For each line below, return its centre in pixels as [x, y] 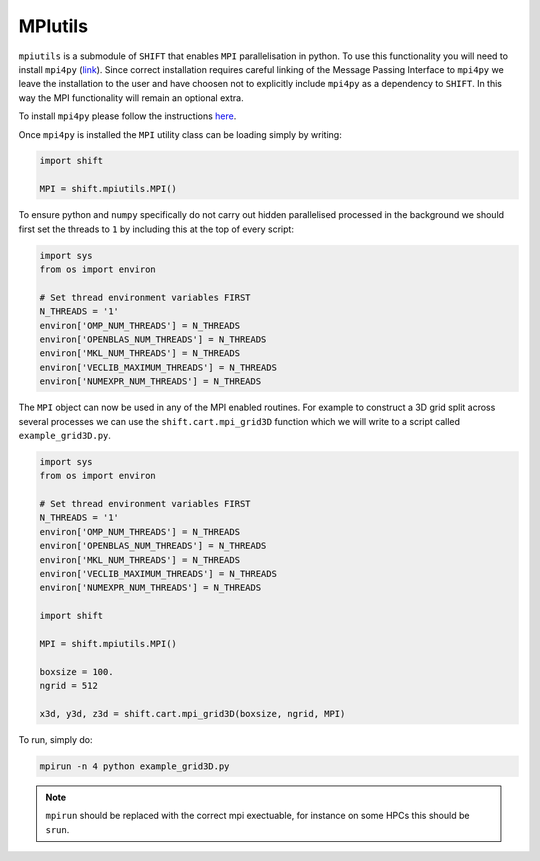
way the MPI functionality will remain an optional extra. [131, 97]
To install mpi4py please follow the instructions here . [127, 116]
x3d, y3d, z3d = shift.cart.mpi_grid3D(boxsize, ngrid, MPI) [192, 713]
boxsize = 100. [76, 671]
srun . [57, 829]
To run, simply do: [55, 739]
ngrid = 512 [69, 686]
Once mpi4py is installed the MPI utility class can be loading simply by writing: [180, 134]
